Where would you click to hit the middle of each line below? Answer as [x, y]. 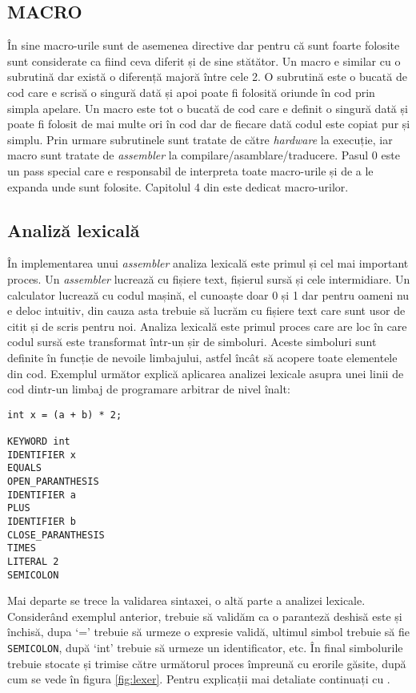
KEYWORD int [39, 441]
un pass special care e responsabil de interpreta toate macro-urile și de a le [190, 170]
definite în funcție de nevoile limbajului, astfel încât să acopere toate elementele [202, 357]
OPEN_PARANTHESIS [53, 481]
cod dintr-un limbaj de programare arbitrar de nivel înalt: [149, 389]
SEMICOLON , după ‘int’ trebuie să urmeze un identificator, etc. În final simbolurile [205, 647]
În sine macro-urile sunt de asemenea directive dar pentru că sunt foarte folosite [204, 45]
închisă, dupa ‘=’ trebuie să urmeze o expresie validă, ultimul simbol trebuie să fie [208, 632]
